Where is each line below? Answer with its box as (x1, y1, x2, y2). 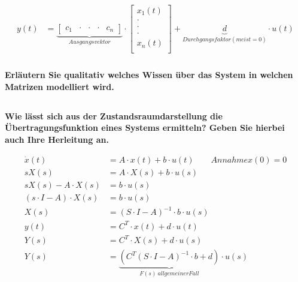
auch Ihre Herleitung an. (5, 133, 109, 145)
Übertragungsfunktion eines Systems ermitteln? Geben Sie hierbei (5, 121, 285, 134)
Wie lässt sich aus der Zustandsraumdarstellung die (5, 109, 223, 122)
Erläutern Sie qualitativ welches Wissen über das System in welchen (5, 68, 293, 81)
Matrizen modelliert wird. (5, 80, 114, 92)
